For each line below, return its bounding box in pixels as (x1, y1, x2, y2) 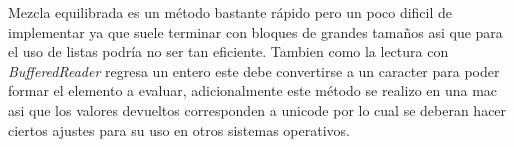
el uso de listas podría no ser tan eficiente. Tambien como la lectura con (8, 41, 449, 62)
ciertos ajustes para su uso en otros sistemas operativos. (8, 119, 350, 140)
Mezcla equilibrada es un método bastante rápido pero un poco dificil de (8, 2, 453, 22)
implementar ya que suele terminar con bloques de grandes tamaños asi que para (8, 21, 503, 42)
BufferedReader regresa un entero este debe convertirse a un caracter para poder (8, 60, 500, 81)
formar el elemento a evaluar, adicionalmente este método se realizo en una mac (8, 80, 498, 101)
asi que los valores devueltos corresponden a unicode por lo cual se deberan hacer (8, 99, 507, 120)
